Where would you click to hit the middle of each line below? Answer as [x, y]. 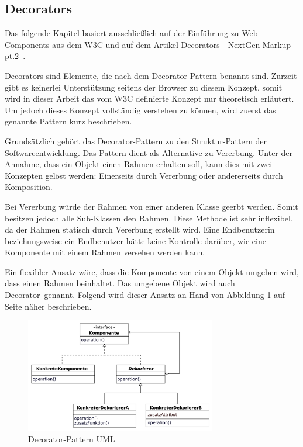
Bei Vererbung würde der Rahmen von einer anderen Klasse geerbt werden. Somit [151, 206]
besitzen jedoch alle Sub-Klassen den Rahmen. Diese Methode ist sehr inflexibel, [149, 218]
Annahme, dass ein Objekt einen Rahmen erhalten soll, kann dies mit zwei [139, 164]
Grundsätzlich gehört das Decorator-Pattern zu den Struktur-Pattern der [136, 141]
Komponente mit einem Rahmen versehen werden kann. [105, 252]
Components [27, 44]
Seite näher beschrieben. [48, 306]
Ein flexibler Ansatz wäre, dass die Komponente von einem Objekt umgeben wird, [152, 271]
